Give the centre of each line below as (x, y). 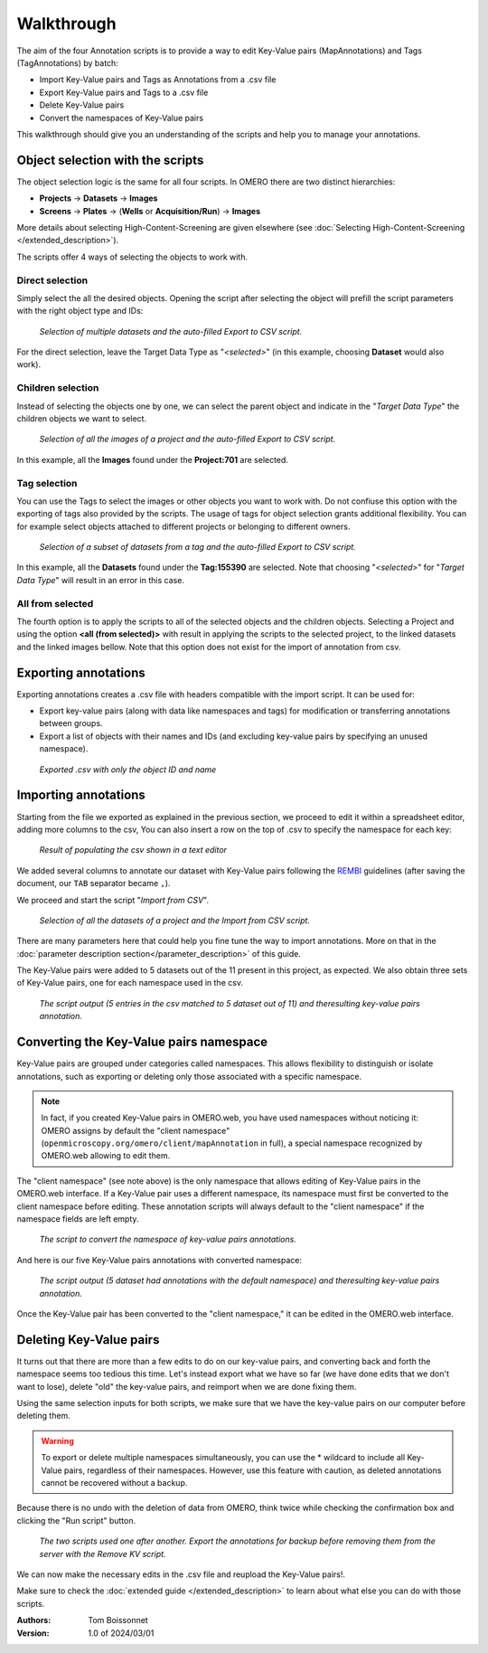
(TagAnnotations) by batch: (68, 62)
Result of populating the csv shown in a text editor (133, 850)
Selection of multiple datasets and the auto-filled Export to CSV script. (171, 331)
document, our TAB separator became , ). (94, 883)
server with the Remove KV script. (103, 1554)
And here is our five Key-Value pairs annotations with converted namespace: (160, 1260)
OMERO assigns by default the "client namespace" (136, 1130)
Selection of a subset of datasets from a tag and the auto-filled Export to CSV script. (197, 547)
